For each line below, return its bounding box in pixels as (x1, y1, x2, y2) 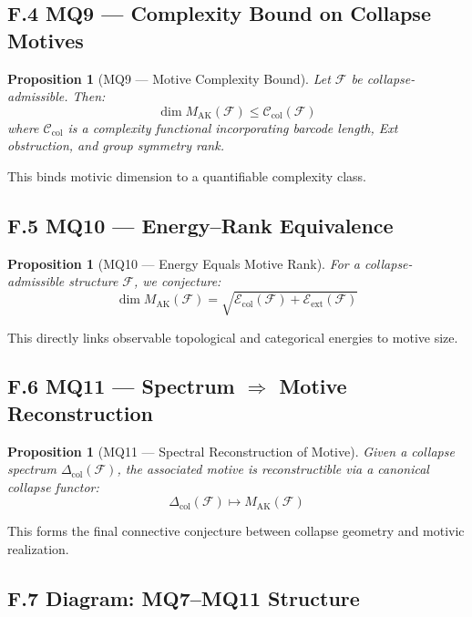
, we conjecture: (134, 272, 221, 291)
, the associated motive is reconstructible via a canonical (117, 459, 429, 478)
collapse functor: (7, 477, 99, 496)
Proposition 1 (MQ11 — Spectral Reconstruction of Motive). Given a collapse (7, 441, 455, 460)
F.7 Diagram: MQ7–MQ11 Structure (7, 584, 360, 612)
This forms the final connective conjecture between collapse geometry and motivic (7, 521, 465, 540)
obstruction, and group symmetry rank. (7, 136, 224, 155)
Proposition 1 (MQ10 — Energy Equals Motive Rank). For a (7, 253, 360, 273)
